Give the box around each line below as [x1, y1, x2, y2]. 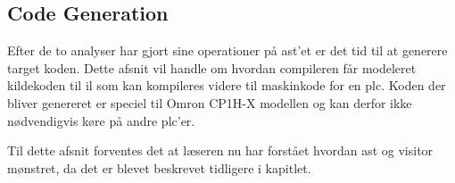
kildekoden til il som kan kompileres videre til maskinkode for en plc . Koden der [7, 76, 446, 95]
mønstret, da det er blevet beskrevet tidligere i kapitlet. [7, 158, 311, 177]
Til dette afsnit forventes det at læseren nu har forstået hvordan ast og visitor [7, 141, 434, 160]
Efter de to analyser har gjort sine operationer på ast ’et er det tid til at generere [7, 41, 448, 60]
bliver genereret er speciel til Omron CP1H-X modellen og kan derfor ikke [7, 93, 412, 112]
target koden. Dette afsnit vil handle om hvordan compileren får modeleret [7, 58, 417, 77]
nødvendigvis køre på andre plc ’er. [7, 111, 195, 129]
